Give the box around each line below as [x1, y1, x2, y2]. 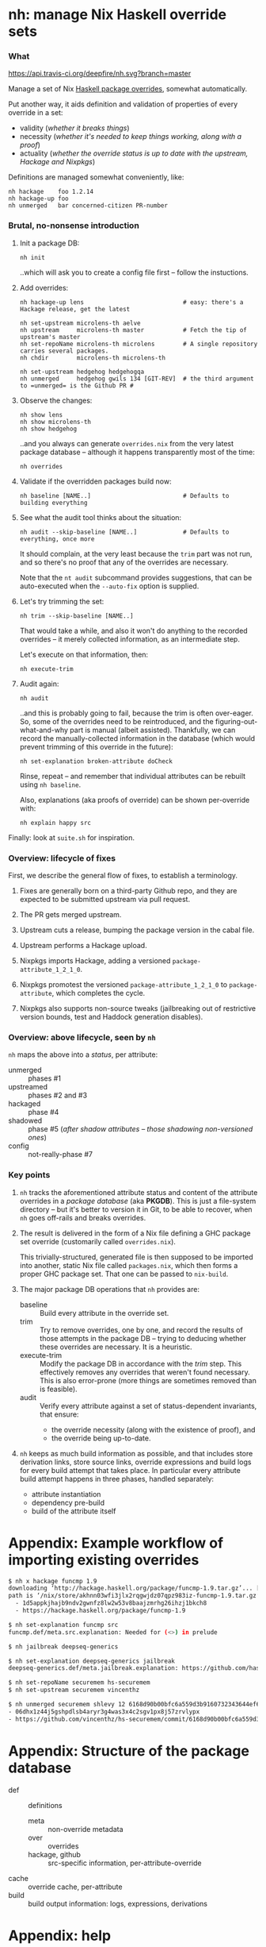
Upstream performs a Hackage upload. [19, 941, 148, 950]
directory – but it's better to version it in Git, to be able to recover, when [19, 1205, 253, 1214]
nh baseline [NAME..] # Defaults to [19, 492, 230, 499]
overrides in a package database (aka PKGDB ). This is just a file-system [19, 1196, 256, 1205]
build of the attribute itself [31, 1506, 116, 1516]
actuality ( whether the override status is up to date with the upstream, [19, 148, 249, 158]
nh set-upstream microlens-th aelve [19, 319, 141, 327]
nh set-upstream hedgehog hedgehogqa [19, 368, 145, 376]
